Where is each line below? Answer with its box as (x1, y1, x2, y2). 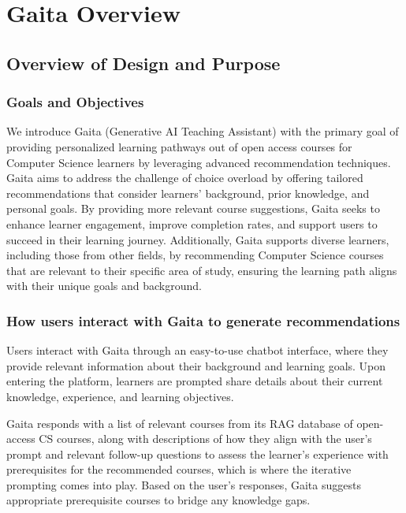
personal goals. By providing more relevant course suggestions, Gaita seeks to (6, 200, 380, 217)
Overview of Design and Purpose (6, 50, 281, 75)
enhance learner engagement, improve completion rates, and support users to (6, 215, 378, 232)
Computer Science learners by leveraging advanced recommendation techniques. (6, 154, 391, 170)
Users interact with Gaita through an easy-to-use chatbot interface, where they (6, 342, 389, 359)
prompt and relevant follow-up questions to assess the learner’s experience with (6, 445, 389, 462)
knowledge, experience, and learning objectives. (6, 388, 234, 404)
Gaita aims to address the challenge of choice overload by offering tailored (6, 169, 363, 186)
